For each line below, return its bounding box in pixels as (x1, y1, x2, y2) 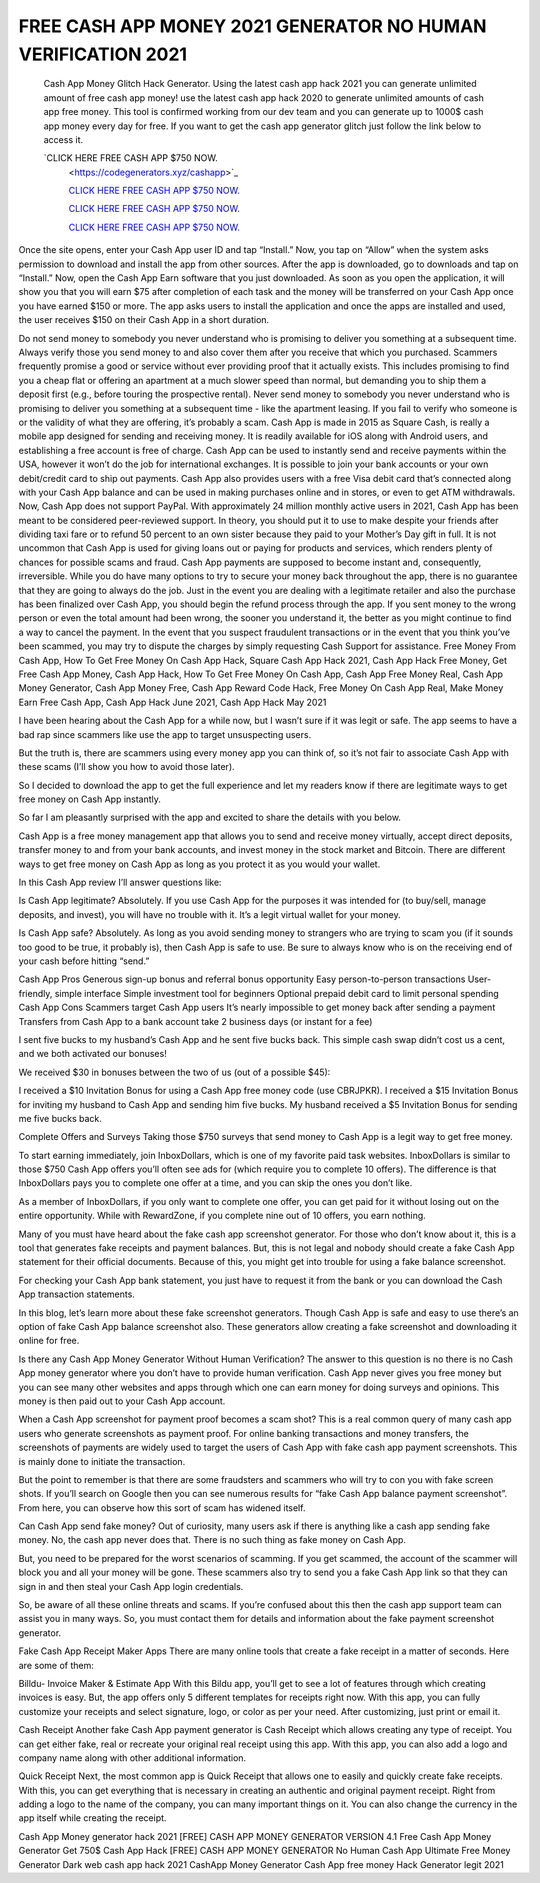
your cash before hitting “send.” (18, 955, 150, 967)
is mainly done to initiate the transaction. (18, 1455, 186, 1467)
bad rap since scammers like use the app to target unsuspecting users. (18, 728, 312, 740)
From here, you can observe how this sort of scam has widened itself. (18, 1501, 306, 1514)
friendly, (18, 987, 53, 999)
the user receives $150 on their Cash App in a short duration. (18, 314, 270, 326)
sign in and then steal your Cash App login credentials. (18, 1580, 244, 1592)
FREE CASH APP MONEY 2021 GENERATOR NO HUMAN (18, 15, 487, 37)
